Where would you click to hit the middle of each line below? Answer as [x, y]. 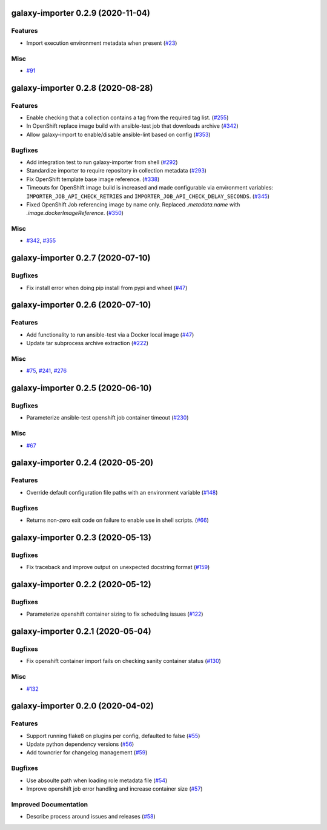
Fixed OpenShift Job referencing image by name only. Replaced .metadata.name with [133, 204]
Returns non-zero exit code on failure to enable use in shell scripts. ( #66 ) [117, 520]
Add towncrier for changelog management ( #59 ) [87, 753]
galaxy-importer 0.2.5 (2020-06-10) [81, 388]
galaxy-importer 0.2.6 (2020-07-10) [81, 305]
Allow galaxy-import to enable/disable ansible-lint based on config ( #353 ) [118, 134]
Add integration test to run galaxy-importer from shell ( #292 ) [102, 162]
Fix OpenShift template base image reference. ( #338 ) [93, 179]
